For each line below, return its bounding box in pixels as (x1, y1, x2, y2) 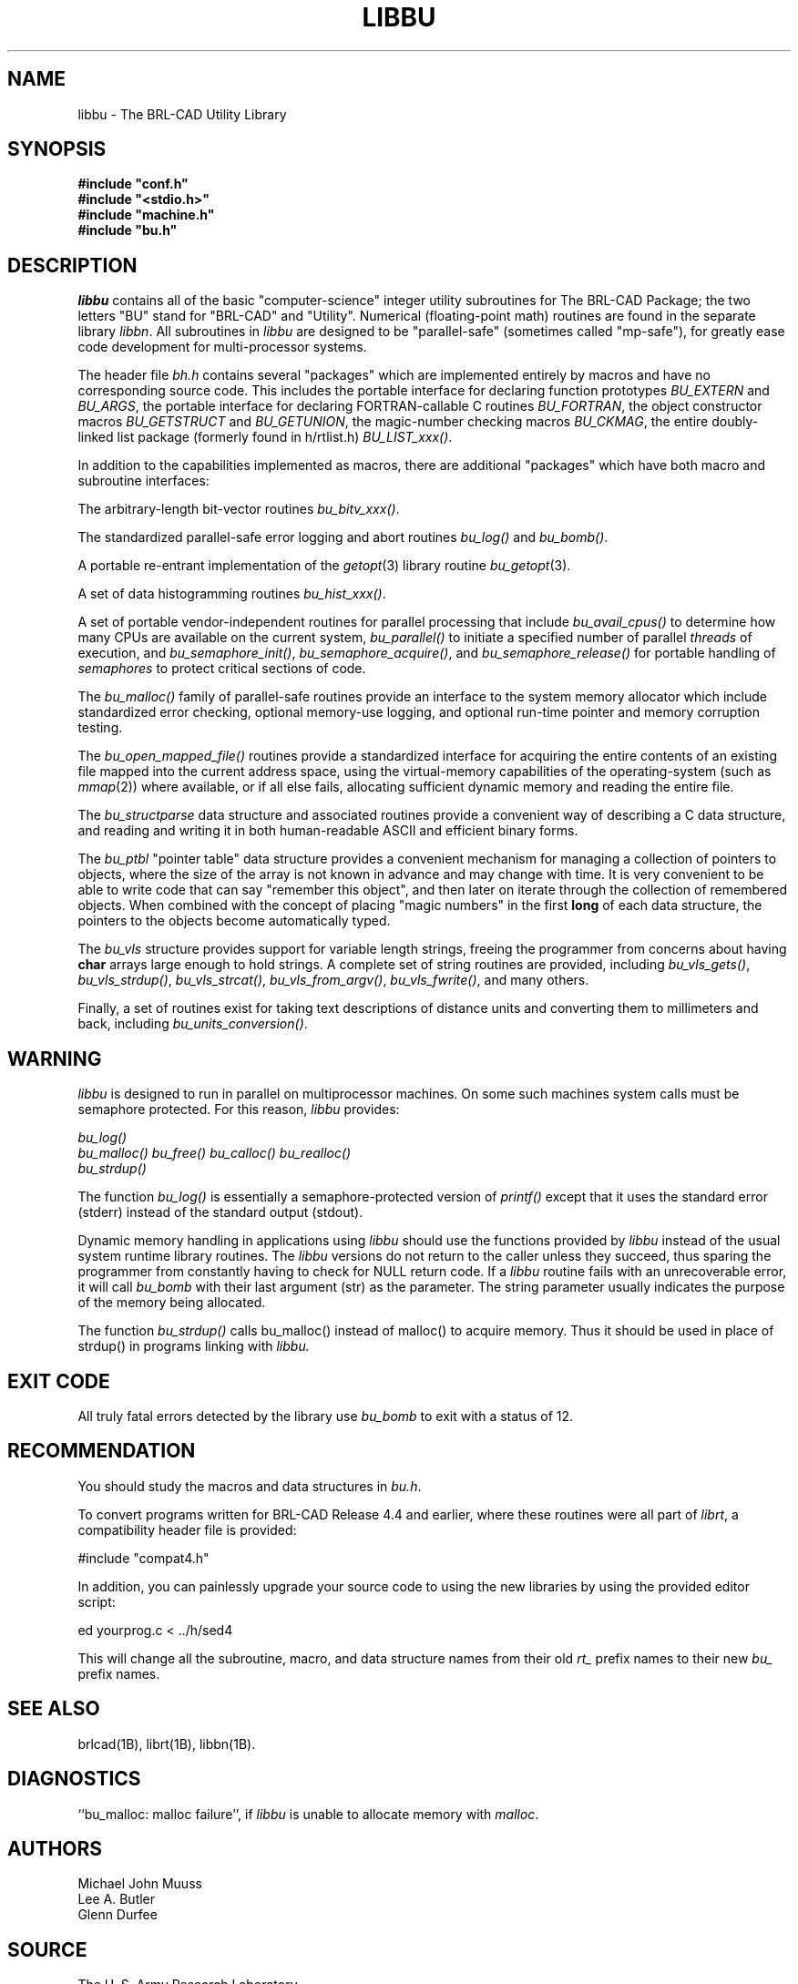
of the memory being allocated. (77, 1294, 266, 1311)
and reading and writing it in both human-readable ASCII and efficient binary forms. (77, 823, 578, 839)
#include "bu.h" (77, 222, 178, 239)
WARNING (7, 1047, 102, 1070)
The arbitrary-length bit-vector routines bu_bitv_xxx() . (77, 501, 400, 517)
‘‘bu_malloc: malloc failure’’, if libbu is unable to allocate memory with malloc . (77, 1805, 539, 1822)
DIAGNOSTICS (7, 1767, 141, 1791)
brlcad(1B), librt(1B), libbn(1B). (77, 1735, 256, 1752)
